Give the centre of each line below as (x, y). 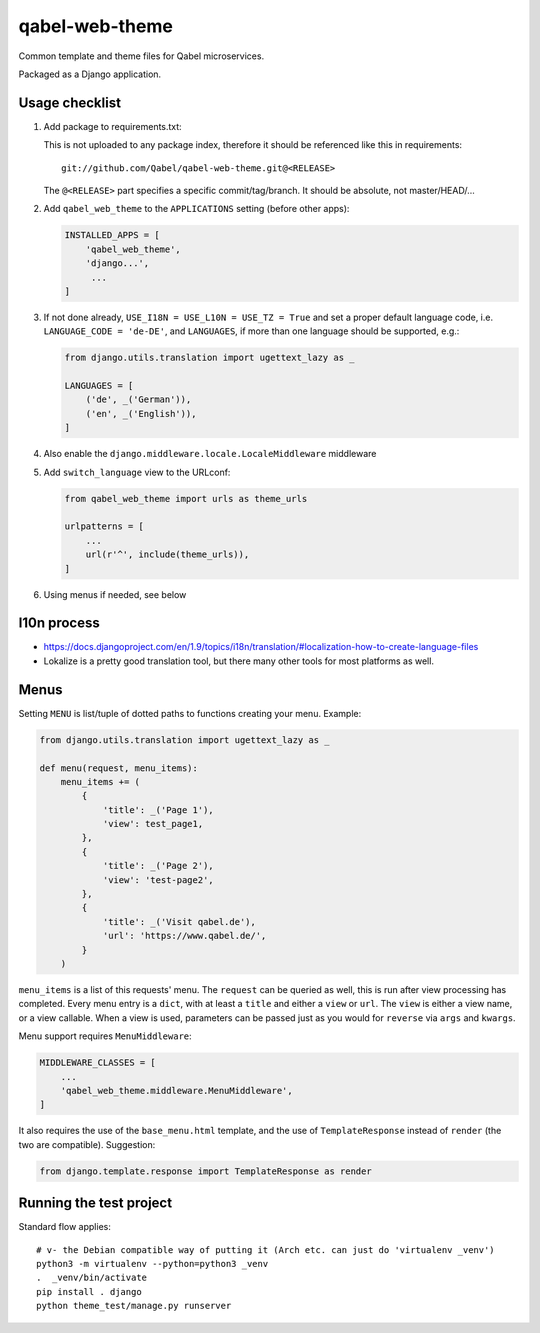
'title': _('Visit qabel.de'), (179, 921)
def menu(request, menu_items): (119, 768)
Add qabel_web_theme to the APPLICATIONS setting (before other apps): (196, 209)
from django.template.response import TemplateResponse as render (205, 1171)
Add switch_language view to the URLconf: (137, 472)
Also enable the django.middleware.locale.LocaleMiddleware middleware (210, 454)
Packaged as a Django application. (90, 74)
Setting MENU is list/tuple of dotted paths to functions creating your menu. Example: (190, 713)
